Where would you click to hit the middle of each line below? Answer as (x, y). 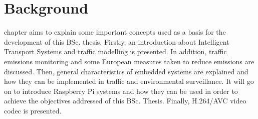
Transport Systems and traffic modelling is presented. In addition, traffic (115, 51)
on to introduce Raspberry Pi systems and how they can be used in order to (121, 91)
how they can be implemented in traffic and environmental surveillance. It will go (129, 81)
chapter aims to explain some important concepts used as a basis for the (115, 32)
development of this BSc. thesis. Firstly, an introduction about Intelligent (117, 41)
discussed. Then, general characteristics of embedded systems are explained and (126, 71)
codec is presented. (33, 110)
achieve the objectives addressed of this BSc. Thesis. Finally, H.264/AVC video (125, 101)
